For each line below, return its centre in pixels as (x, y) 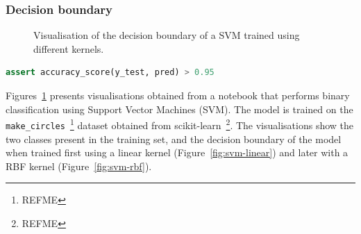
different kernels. (69, 48)
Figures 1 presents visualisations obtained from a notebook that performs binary (178, 95)
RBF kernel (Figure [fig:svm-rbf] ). (79, 166)
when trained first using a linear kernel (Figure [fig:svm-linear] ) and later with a (177, 152)
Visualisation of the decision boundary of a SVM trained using (167, 35)
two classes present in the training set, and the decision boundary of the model (174, 139)
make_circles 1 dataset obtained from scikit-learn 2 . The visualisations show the (180, 124)
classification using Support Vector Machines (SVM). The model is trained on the (179, 109)
